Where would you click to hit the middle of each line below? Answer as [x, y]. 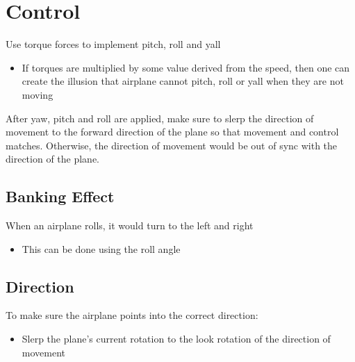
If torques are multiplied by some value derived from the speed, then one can [186, 67]
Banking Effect [60, 196]
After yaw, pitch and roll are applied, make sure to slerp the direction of [160, 118]
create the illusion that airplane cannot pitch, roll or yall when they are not [183, 81]
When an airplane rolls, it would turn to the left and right [130, 225]
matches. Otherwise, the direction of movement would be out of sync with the [172, 145]
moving [38, 94]
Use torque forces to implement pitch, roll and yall [113, 44]
